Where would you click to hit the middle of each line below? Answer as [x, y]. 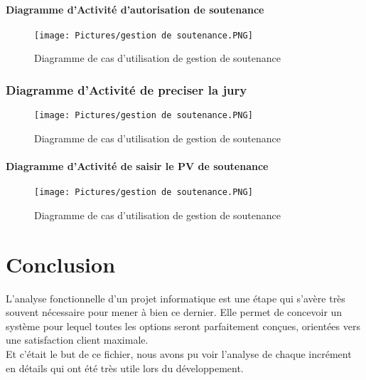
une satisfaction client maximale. [77, 340]
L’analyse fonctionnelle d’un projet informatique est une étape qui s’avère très [176, 298]
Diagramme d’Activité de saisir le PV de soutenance [137, 166]
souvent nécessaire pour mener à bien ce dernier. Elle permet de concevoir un [174, 312]
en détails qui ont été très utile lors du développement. [125, 368]
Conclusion [61, 264]
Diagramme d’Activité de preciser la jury [127, 89]
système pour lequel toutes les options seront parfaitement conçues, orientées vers [183, 326]
